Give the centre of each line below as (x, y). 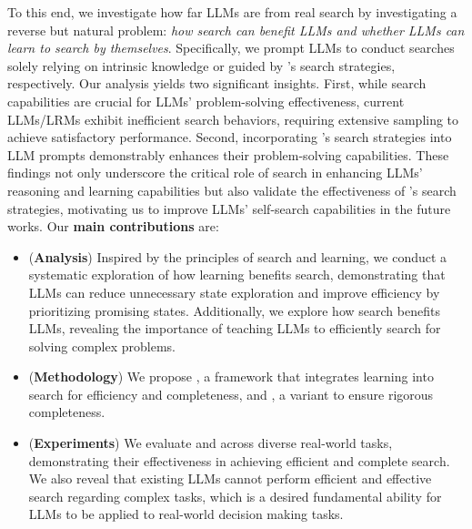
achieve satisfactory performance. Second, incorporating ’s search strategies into (230, 137)
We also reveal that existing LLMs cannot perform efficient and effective (230, 478)
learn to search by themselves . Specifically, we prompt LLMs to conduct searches (231, 48)
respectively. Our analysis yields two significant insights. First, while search (217, 83)
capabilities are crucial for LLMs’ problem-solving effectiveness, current (206, 101)
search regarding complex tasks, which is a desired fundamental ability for (235, 496)
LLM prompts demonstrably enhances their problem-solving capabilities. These (228, 154)
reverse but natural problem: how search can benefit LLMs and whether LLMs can (236, 30)
